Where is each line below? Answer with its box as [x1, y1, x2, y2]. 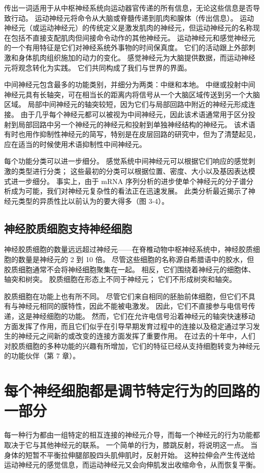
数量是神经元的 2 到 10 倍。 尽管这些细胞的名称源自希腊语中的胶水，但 [18, 254, 254, 265]
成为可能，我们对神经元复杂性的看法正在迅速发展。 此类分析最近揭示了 [11, 186, 248, 196]
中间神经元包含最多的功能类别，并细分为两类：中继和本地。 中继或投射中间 [4, 79, 255, 90]
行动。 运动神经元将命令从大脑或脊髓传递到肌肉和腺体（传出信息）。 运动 [11, 12, 254, 23]
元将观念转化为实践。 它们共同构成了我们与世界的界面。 [4, 62, 191, 72]
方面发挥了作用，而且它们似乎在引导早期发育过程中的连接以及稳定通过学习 [4, 320, 253, 331]
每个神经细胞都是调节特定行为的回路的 [4, 380, 260, 401]
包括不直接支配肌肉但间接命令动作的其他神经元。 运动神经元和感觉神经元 [11, 32, 255, 43]
